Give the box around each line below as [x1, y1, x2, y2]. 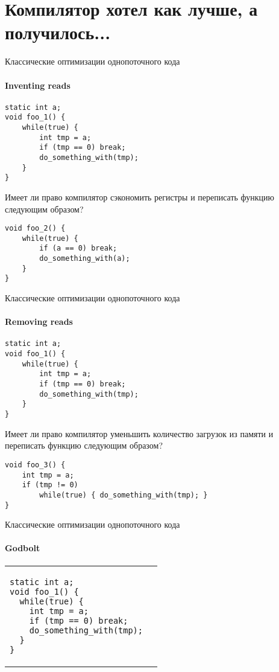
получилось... [5, 20, 111, 45]
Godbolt [5, 542, 40, 554]
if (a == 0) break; [39, 244, 118, 253]
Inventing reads [5, 78, 71, 91]
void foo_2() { [5, 224, 66, 233]
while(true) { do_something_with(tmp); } [39, 490, 208, 499]
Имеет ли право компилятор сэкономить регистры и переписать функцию [5, 190, 275, 203]
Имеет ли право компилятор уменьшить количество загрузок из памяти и [5, 427, 274, 440]
